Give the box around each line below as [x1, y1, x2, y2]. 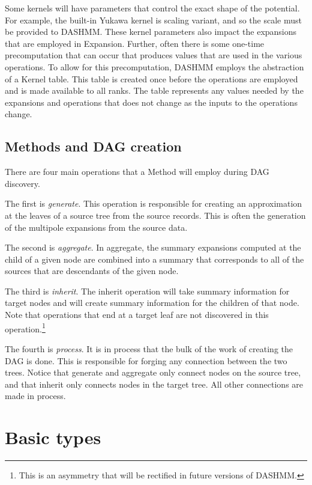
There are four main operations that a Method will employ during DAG [5, 165, 269, 178]
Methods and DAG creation [5, 137, 182, 156]
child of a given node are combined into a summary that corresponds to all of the [5, 252, 304, 265]
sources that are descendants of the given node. [5, 264, 179, 277]
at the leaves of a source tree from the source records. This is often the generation [5, 209, 306, 221]
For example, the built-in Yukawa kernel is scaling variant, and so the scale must [5, 13, 302, 26]
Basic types [5, 425, 101, 450]
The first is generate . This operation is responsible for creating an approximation [5, 197, 302, 210]
